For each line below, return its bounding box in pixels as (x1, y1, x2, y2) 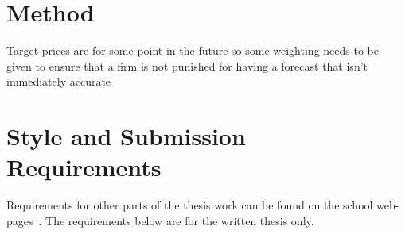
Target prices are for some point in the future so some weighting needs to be (6, 42, 379, 59)
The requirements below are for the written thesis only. (45, 212, 314, 228)
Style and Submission (6, 120, 246, 152)
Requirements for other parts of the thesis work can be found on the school (6, 197, 373, 213)
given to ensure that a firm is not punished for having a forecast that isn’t (6, 57, 368, 74)
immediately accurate (6, 73, 111, 90)
